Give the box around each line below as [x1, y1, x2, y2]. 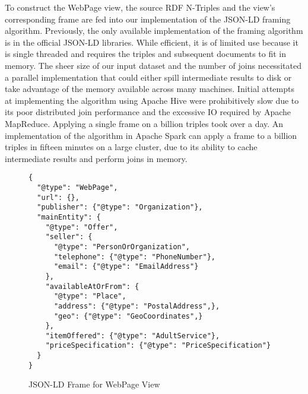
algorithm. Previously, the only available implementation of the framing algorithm [5, 24, 303, 37]
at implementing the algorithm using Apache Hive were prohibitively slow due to [5, 94, 299, 106]
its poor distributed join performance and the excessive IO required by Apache [5, 106, 291, 118]
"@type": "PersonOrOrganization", [53, 242, 190, 251]
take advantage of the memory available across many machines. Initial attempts [5, 82, 294, 95]
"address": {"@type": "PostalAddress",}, [53, 301, 220, 310]
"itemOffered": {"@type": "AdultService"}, [45, 331, 220, 340]
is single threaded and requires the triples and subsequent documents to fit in [5, 47, 286, 60]
